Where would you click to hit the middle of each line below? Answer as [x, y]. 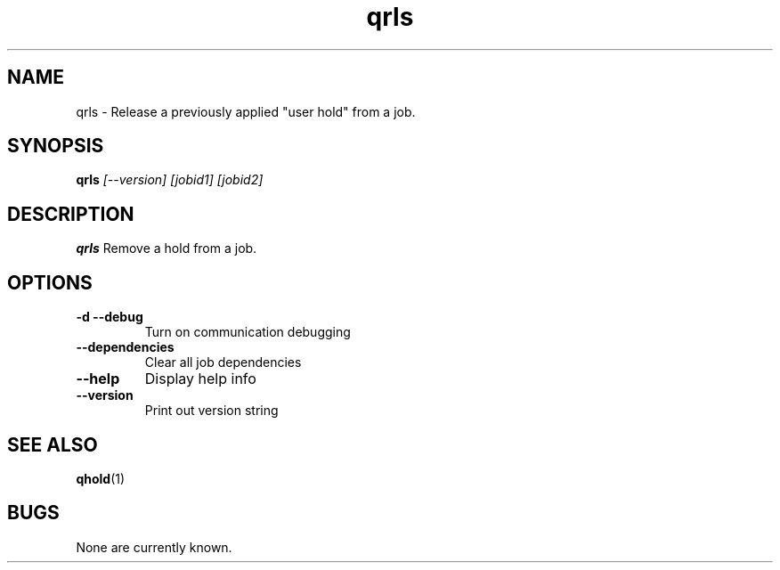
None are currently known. [154, 547]
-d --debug [110, 317]
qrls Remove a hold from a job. [167, 248]
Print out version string [211, 411]
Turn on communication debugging [248, 332]
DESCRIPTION [71, 214]
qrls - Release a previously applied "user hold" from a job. [246, 111]
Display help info [200, 379]
